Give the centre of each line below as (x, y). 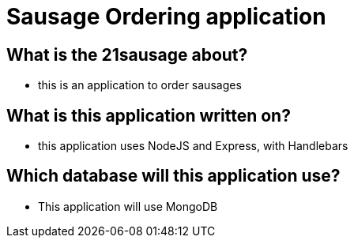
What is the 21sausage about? (127, 54)
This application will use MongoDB (128, 206)
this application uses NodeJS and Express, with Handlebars (193, 146)
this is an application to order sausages (140, 85)
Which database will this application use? (173, 176)
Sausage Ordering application (166, 17)
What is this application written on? (149, 115)
